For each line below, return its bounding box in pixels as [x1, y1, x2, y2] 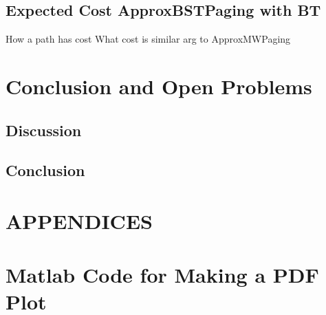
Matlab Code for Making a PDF [6, 261, 319, 289]
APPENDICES [6, 206, 153, 235]
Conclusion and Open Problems [6, 72, 312, 100]
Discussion [6, 119, 82, 140]
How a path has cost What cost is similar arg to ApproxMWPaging [6, 32, 291, 46]
